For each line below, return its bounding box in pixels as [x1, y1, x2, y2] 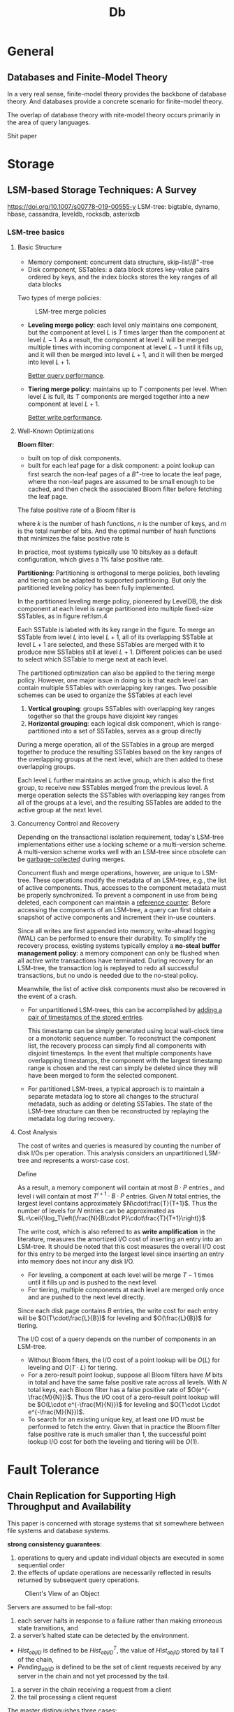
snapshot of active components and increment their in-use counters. [17, 913, 216, 921]
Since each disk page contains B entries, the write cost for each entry [17, 1307, 219, 1315]
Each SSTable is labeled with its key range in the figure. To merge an [17, 625, 215, 634]
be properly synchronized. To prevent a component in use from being [17, 891, 218, 899]
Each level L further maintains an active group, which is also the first [17, 776, 214, 784]
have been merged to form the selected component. [27, 1071, 178, 1079]
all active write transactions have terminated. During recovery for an [17, 956, 214, 965]
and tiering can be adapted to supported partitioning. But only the [17, 576, 207, 584]
